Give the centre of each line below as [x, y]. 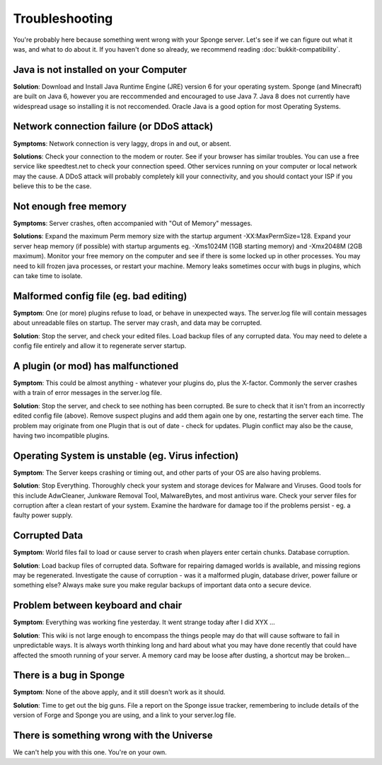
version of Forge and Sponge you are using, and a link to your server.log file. [125, 715]
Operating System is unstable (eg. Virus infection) [126, 455]
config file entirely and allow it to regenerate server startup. [100, 346]
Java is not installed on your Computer [100, 70]
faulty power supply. [43, 515]
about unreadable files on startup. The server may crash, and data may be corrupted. [137, 323]
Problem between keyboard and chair [98, 605]
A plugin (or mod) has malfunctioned [96, 366]
